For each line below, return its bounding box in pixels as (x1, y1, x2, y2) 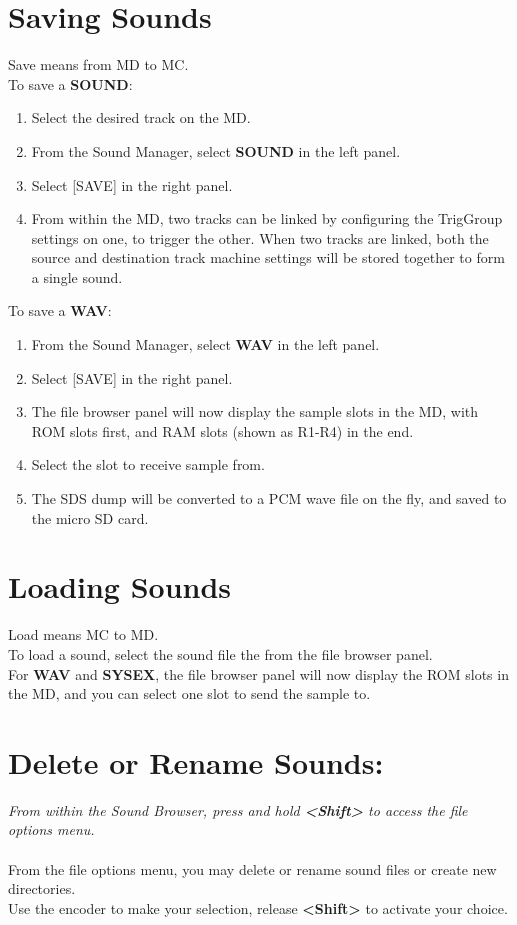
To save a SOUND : (8, 73, 133, 94)
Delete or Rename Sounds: (8, 741, 384, 782)
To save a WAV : (8, 300, 112, 321)
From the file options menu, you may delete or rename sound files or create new (8, 858, 497, 879)
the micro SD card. (31, 507, 149, 528)
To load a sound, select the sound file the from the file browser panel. (8, 643, 433, 664)
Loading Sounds (8, 566, 232, 607)
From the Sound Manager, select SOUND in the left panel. (31, 140, 401, 161)
